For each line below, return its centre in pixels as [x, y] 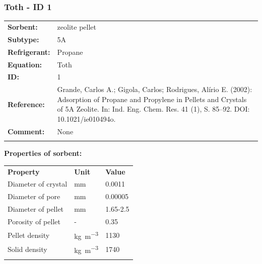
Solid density [27, 249]
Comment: [26, 131]
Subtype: [23, 39]
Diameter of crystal [38, 184]
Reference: [26, 104]
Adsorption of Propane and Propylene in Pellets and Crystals [152, 99]
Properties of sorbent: [43, 153]
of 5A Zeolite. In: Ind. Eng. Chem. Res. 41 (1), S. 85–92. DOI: [153, 109]
